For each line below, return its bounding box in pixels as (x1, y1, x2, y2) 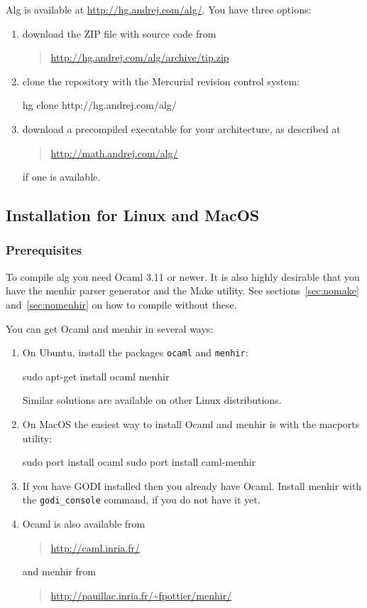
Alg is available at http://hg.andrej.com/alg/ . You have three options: (6, 2, 312, 16)
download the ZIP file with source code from (22, 26, 217, 41)
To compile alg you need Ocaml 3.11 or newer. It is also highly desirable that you (6, 269, 360, 284)
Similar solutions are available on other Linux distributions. (22, 393, 282, 407)
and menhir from (22, 564, 96, 579)
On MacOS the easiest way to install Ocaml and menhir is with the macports (22, 416, 360, 431)
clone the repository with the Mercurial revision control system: (22, 73, 300, 88)
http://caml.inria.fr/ (50, 540, 140, 555)
